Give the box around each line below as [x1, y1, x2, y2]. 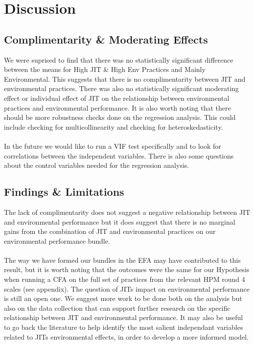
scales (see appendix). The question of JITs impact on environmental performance [4, 283, 250, 294]
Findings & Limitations [4, 184, 124, 199]
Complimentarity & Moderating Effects [4, 31, 208, 46]
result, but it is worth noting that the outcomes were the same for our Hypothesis [4, 264, 250, 275]
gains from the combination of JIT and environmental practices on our [4, 226, 216, 236]
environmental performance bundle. [4, 235, 110, 246]
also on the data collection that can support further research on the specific [4, 302, 231, 313]
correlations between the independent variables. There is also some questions [4, 150, 234, 161]
